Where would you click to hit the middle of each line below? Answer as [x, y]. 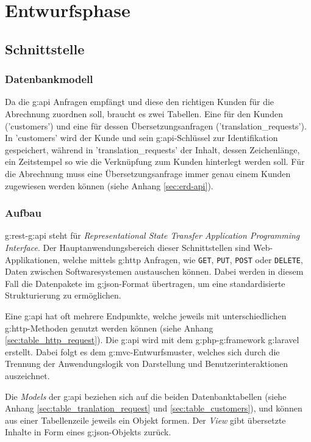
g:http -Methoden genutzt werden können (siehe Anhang [109, 328]
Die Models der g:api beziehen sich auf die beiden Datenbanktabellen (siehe [146, 396]
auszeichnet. [27, 375]
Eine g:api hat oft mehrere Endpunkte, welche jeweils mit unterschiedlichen [146, 315]
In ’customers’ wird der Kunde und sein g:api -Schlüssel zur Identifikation [141, 138]
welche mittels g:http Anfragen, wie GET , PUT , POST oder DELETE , [183, 259]
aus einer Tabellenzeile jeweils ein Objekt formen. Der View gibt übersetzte [145, 420]
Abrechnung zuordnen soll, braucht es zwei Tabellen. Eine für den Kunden [144, 113]
